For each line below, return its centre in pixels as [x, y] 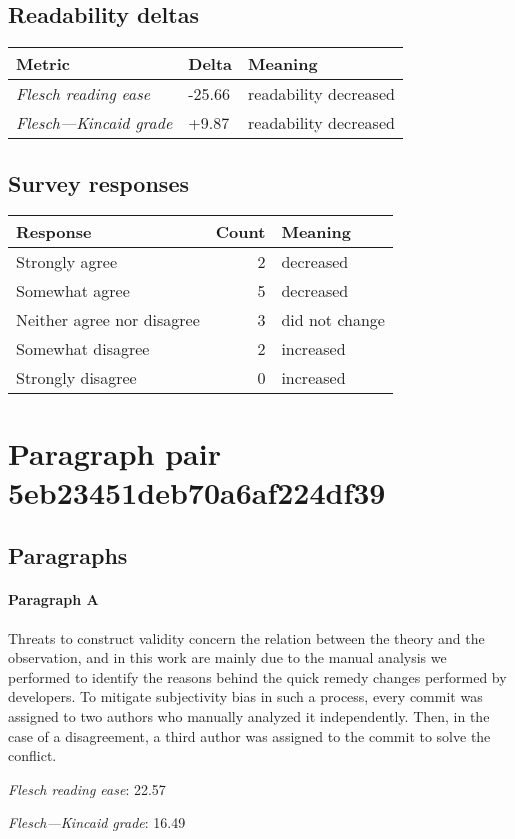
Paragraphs [68, 555]
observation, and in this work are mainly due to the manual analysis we [227, 657]
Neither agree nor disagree [108, 320]
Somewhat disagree [83, 349]
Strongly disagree [76, 378]
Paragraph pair [114, 452]
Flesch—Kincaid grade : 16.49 [97, 822]
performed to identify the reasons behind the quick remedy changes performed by [257, 676]
